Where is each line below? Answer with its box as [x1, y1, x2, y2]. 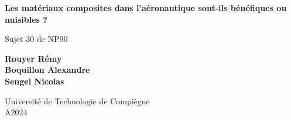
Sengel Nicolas [5, 75, 64, 87]
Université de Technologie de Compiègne [5, 94, 150, 107]
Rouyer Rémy [5, 52, 62, 64]
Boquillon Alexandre [5, 63, 90, 76]
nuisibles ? [5, 13, 47, 25]
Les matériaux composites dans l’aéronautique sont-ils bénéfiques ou [5, 2, 287, 13]
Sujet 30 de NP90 [5, 33, 68, 45]
